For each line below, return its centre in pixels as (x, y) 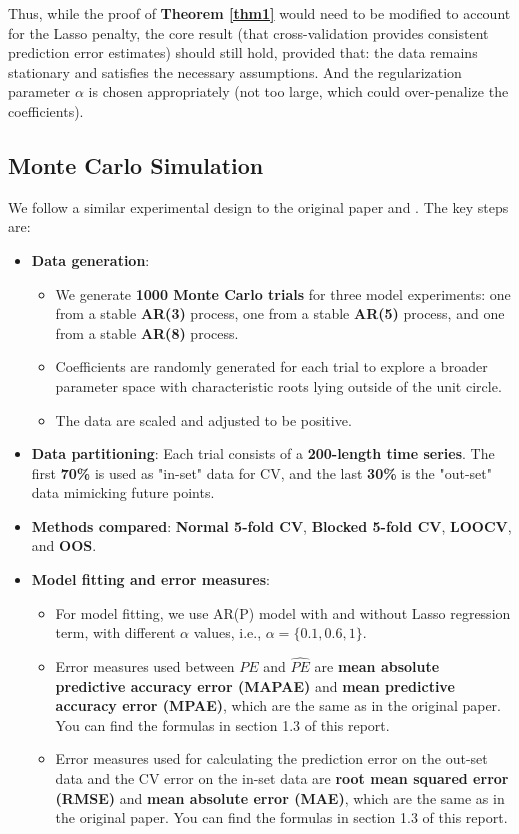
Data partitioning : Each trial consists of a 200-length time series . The (263, 453)
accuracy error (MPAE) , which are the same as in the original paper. (278, 705)
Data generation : (90, 259)
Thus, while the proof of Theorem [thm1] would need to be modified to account (259, 13)
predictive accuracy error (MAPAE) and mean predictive (255, 685)
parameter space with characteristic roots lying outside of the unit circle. (278, 385)
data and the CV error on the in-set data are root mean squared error (282, 778)
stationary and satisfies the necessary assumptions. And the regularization (235, 71)
